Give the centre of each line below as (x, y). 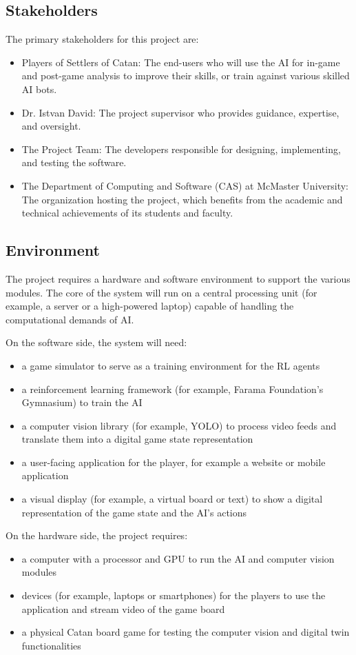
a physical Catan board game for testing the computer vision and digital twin (186, 632)
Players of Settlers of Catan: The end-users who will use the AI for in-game (181, 62)
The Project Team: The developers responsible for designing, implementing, (181, 149)
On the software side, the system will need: (96, 342)
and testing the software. (74, 162)
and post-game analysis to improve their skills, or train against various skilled (186, 75)
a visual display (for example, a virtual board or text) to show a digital (172, 499)
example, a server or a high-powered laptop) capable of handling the (150, 306)
